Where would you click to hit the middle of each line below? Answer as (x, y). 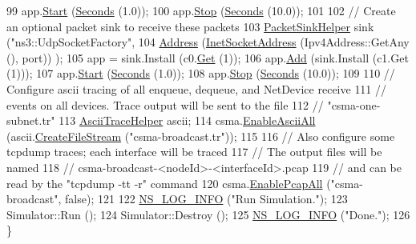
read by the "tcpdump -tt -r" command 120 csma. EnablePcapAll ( (169, 183)
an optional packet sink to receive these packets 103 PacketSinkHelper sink (190, 26)
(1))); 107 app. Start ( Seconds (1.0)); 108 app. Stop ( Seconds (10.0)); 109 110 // (201, 73)
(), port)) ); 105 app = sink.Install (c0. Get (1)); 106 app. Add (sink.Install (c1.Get (208, 57)
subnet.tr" (31, 120)
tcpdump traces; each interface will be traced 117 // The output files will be (194, 152)
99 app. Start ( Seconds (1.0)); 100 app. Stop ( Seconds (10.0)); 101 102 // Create (201, 10)
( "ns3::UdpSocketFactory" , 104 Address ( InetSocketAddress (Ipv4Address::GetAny (208, 42)
